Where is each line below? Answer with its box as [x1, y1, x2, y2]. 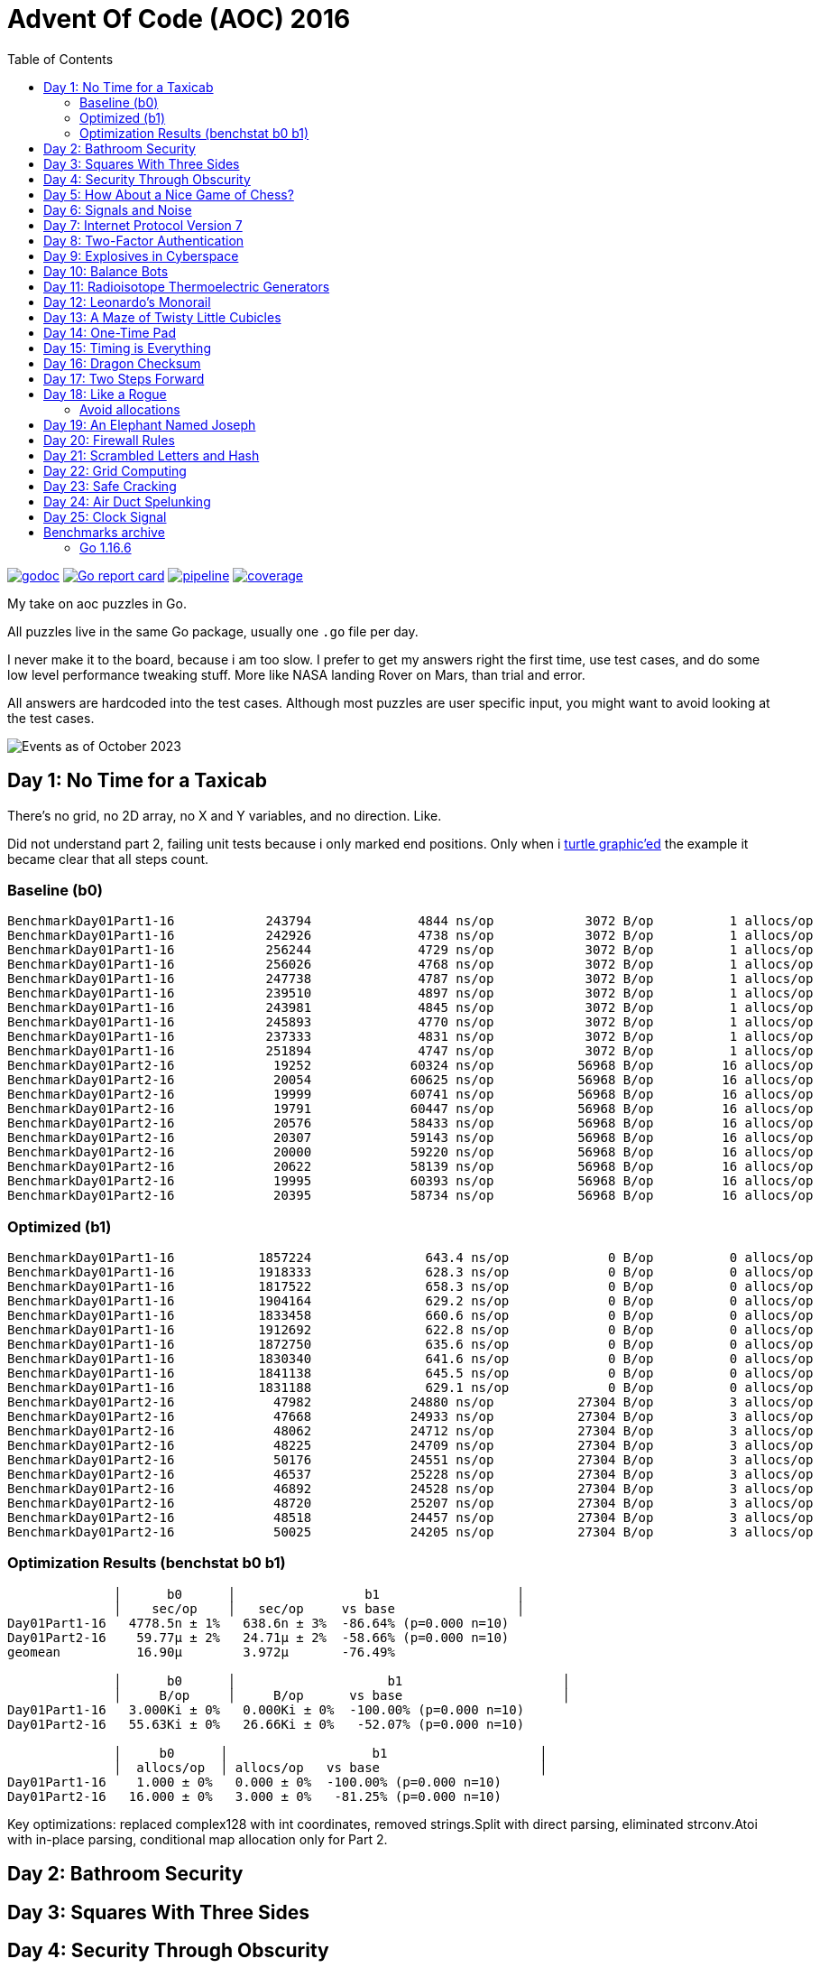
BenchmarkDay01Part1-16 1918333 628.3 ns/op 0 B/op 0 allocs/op [7, 1265, 814, 1280]
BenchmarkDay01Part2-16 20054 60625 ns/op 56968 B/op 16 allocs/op [7, 1072, 814, 1088]
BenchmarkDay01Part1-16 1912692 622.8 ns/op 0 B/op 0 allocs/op [7, 1323, 814, 1338]
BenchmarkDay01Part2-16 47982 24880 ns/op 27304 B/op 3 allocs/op [7, 1395, 814, 1410]
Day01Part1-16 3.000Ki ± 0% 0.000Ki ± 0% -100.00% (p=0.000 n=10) [7, 1702, 525, 1717]
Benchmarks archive [43, 524, 165, 540]
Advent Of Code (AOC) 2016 [7, 4, 351, 34]
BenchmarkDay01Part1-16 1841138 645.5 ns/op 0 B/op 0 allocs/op [7, 1366, 814, 1381]
